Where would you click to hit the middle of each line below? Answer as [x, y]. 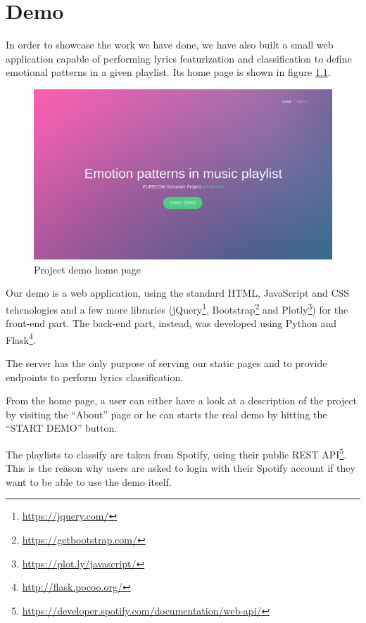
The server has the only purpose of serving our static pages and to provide [166, 363]
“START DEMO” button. [62, 428]
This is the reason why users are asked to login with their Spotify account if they [181, 468]
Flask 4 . [21, 338]
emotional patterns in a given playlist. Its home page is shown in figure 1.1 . [168, 72]
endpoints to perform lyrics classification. [95, 377]
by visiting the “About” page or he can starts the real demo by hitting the [166, 414]
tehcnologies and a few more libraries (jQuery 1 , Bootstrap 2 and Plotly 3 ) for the [177, 308]
